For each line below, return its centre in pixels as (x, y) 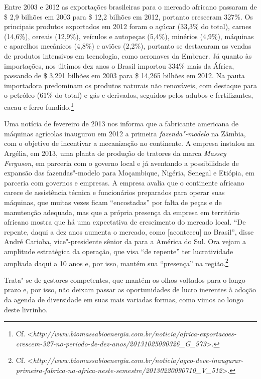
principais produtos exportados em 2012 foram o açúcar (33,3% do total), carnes (128, 26)
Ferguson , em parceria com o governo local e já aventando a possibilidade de (121, 163)
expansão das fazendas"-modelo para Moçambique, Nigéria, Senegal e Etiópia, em (129, 173)
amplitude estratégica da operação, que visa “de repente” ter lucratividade (119, 251)
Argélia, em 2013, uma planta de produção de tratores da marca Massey (115, 153)
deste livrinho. (26, 309)
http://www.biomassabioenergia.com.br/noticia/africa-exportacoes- (135, 334)
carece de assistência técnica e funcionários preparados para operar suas (114, 192)
